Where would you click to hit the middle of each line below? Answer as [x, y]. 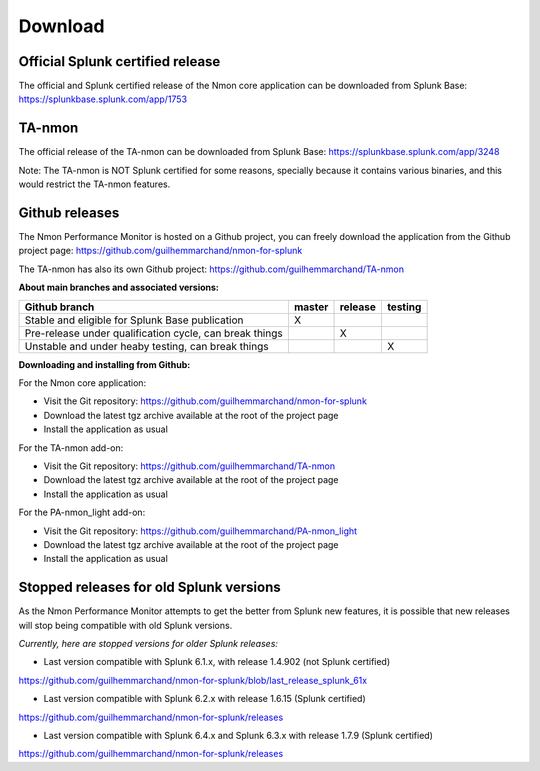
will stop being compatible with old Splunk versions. [125, 625]
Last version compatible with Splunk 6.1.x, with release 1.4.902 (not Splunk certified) [217, 662]
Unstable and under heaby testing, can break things [146, 346]
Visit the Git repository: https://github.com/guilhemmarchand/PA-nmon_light [200, 531]
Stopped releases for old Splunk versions [149, 587]
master [311, 307]
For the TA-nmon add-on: [71, 447]
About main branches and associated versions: [119, 287]
